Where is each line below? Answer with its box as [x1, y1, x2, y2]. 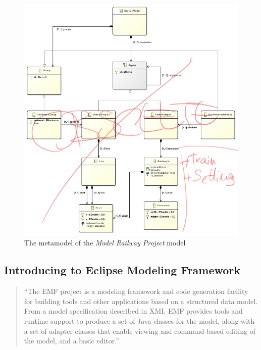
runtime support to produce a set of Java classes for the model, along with [24, 315, 255, 326]
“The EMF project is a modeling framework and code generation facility [24, 286, 248, 296]
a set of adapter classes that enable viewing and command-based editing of [24, 325, 255, 336]
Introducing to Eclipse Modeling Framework [4, 262, 241, 278]
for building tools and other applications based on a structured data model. [24, 295, 257, 306]
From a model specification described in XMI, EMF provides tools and [24, 306, 243, 316]
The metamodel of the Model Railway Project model [24, 237, 186, 248]
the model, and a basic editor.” [24, 335, 119, 346]
